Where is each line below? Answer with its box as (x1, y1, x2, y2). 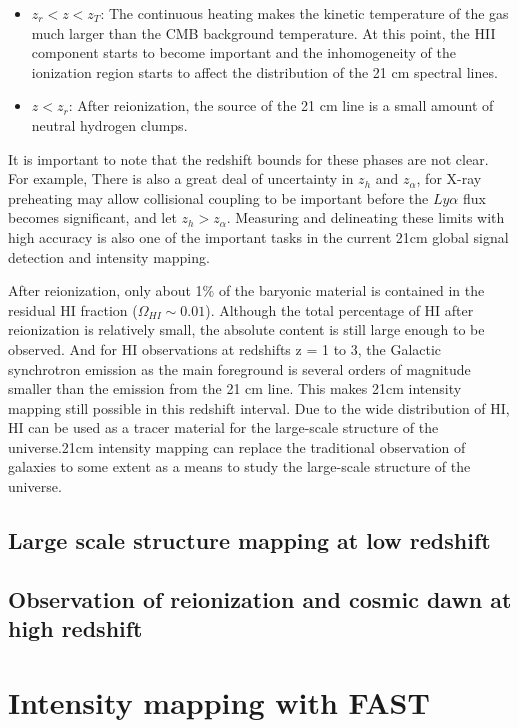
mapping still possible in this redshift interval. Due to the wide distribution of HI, (8, 397, 510, 418)
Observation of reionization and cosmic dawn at (8, 583, 512, 614)
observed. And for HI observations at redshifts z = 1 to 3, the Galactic (8, 338, 442, 359)
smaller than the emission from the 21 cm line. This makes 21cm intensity (8, 378, 462, 399)
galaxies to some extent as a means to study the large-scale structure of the (8, 456, 471, 477)
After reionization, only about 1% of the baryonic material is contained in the (8, 280, 485, 301)
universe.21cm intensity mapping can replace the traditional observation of (8, 436, 466, 457)
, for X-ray (416, 168, 482, 189)
